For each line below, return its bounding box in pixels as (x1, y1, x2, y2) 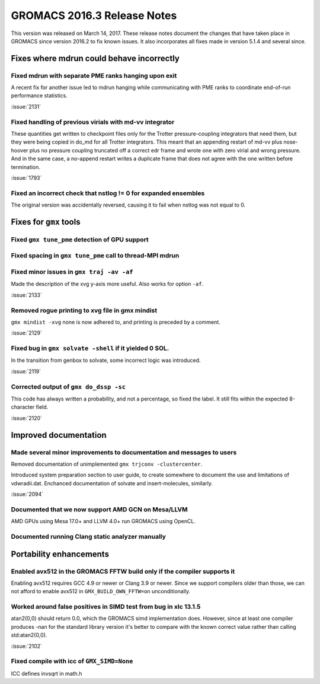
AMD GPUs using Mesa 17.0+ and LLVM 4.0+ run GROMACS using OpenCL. (11, 518, 196, 525)
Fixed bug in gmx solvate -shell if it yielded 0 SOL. (11, 344, 169, 352)
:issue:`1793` (11, 174, 42, 181)
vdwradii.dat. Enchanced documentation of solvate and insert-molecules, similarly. (11, 479, 213, 486)
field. (36, 403, 49, 411)
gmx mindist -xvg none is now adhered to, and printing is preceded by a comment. (11, 318, 220, 326)
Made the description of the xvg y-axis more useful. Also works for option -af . (11, 281, 204, 288)
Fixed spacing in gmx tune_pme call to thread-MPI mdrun (11, 252, 180, 260)
